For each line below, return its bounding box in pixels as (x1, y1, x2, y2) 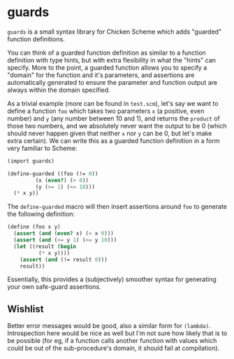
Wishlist (7, 303, 44, 315)
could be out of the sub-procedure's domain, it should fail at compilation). (7, 344, 220, 353)
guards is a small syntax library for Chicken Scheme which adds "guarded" (7, 27, 222, 36)
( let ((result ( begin (13, 243, 77, 250)
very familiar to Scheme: (7, 144, 78, 152)
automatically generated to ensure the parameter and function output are (7, 78, 218, 86)
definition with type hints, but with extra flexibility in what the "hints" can (7, 55, 217, 64)
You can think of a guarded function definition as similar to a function (7, 48, 206, 57)
